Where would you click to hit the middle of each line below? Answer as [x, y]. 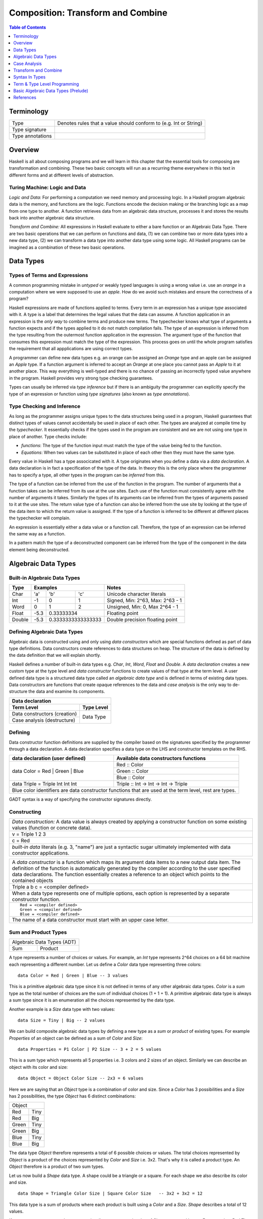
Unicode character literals [136, 594]
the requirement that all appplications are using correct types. [71, 349]
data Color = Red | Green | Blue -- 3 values [73, 975]
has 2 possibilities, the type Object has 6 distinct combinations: [72, 1096]
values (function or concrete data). [52, 828]
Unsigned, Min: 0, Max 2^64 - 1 [143, 607]
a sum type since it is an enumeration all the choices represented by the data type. [92, 1000]
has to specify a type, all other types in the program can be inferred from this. [87, 475]
